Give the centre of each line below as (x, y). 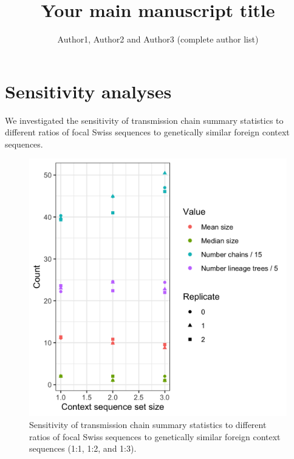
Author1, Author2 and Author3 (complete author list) (158, 39)
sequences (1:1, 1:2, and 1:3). (83, 448)
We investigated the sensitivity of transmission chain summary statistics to (144, 120)
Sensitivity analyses (88, 91)
